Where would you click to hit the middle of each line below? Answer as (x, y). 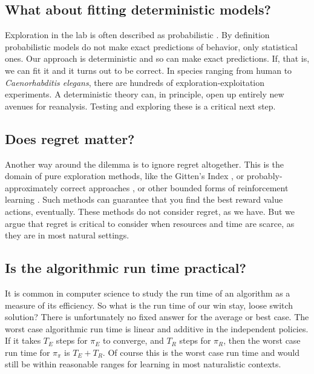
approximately (31, 187)
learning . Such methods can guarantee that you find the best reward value (144, 199)
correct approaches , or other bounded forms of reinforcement (175, 187)
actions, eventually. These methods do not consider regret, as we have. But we (150, 211)
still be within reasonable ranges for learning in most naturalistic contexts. (143, 364)
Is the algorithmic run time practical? (126, 268)
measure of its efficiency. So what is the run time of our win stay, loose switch (149, 305)
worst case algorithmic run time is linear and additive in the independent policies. (157, 328)
